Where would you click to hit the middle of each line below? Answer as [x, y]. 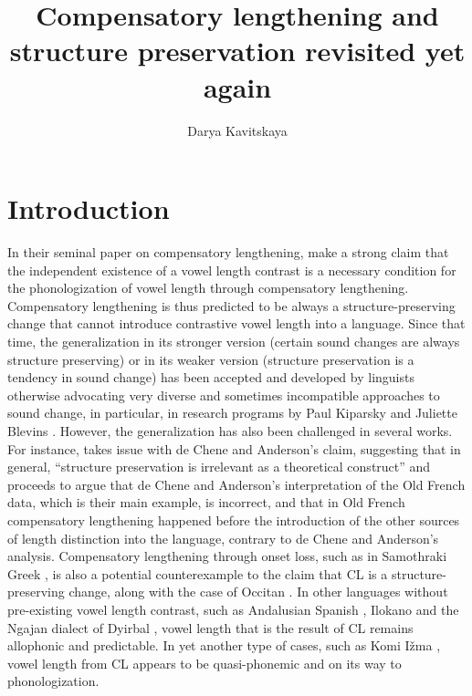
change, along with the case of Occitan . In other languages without [258, 592]
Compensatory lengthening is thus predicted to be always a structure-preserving [231, 305]
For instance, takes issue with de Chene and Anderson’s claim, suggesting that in [234, 448]
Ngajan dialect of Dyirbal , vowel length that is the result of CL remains [210, 627]
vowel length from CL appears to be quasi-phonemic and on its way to [205, 663]
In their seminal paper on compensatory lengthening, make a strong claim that [228, 252]
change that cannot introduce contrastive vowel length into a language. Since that [236, 323]
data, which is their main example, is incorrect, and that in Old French [206, 502]
